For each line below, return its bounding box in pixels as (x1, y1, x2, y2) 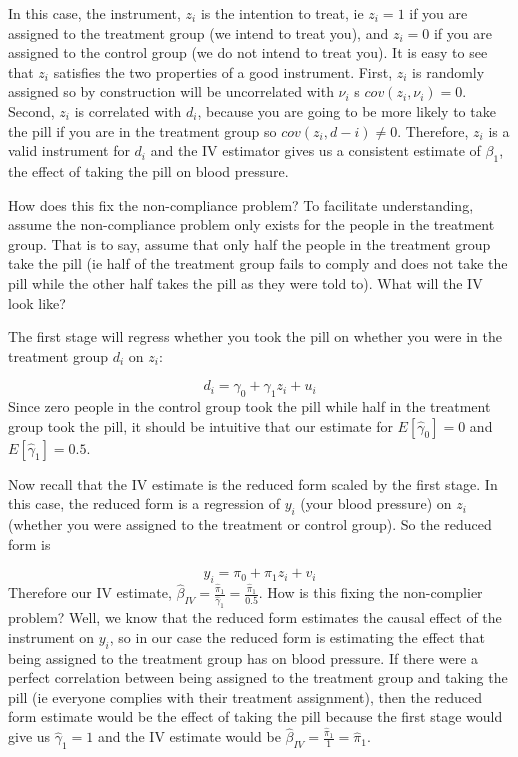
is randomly (412, 61, 485, 82)
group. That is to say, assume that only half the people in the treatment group (8, 233, 491, 254)
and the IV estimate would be (98, 726, 281, 747)
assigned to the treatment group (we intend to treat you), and (8, 22, 389, 43)
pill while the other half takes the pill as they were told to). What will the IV (8, 272, 483, 293)
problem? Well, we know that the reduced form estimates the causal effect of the (8, 607, 502, 628)
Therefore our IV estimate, (8, 582, 172, 603)
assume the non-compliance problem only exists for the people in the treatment (8, 214, 495, 235)
